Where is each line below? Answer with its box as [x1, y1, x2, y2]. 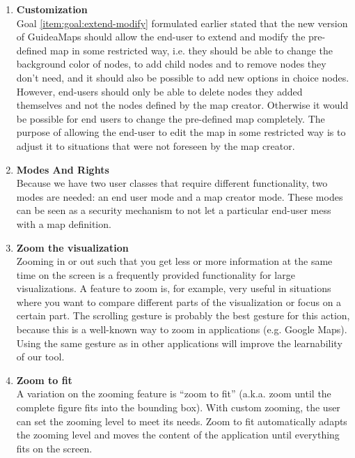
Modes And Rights [16, 162, 109, 176]
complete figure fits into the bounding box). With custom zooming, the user [16, 400, 340, 415]
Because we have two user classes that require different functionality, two [16, 176, 328, 190]
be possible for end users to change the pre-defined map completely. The [16, 111, 325, 125]
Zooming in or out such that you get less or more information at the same [16, 254, 333, 268]
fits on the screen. [16, 441, 93, 455]
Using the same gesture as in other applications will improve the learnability [16, 335, 342, 350]
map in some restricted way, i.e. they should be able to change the [50, 43, 333, 57]
